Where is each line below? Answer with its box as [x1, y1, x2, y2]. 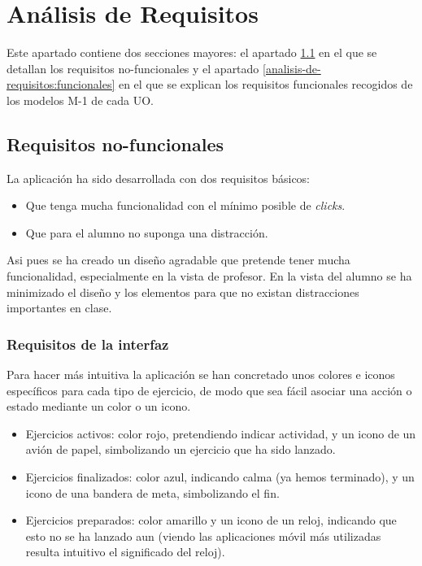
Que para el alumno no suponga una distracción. [25, 224, 268, 241]
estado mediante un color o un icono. [7, 398, 191, 415]
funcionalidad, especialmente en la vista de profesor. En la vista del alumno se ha [7, 268, 412, 285]
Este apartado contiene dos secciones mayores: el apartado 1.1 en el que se [7, 44, 377, 61]
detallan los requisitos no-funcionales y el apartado [7, 59, 259, 76]
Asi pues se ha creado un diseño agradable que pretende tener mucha [7, 251, 350, 268]
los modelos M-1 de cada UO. [7, 91, 154, 108]
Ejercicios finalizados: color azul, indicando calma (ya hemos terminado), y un [25, 468, 415, 485]
